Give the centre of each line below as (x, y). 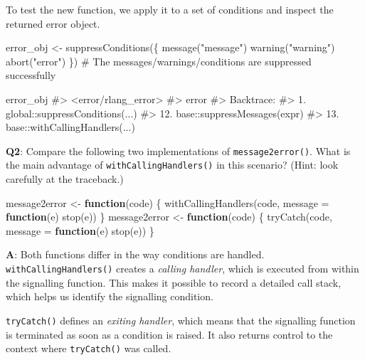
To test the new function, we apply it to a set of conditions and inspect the (170, 9)
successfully (31, 75)
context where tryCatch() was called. (89, 348)
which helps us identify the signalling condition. (110, 296)
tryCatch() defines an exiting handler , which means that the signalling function (181, 320)
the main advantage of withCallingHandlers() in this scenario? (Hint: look (172, 165)
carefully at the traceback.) (65, 179)
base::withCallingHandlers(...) (70, 127)
